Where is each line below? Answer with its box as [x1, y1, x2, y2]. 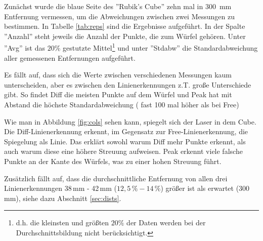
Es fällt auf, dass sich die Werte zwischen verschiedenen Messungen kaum [4, 69, 232, 80]
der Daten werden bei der [126, 217, 206, 228]
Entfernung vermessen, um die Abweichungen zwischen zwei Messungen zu [4, 11, 235, 21]
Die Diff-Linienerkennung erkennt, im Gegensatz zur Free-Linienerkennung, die [4, 126, 248, 137]
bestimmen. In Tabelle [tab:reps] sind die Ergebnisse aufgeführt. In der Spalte [4, 21, 245, 31]
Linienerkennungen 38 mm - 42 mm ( [4, 183, 117, 193]
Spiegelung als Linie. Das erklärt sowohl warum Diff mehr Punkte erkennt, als [4, 136, 246, 146]
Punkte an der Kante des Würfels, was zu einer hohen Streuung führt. [4, 155, 222, 166]
